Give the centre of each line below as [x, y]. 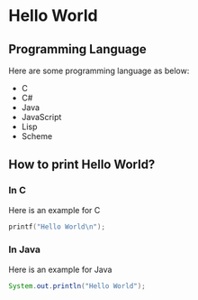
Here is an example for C [54, 210]
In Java [25, 249]
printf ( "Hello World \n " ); [57, 227]
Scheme [37, 136]
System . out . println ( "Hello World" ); [77, 286]
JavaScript [41, 117]
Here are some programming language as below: [99, 70]
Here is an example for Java [60, 269]
